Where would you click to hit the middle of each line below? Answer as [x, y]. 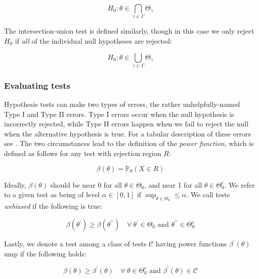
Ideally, [15, 184]
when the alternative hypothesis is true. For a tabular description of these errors [127, 133]
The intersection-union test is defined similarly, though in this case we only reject [129, 31]
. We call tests [208, 194]
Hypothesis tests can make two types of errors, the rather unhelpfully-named [122, 104]
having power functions [191, 244]
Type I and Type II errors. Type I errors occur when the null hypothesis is [119, 114]
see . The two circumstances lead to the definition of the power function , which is [129, 143]
